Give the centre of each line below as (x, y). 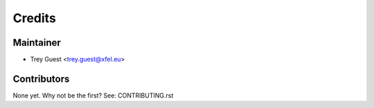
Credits (35, 18)
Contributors (41, 79)
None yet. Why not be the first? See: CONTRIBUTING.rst (93, 95)
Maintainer (37, 43)
